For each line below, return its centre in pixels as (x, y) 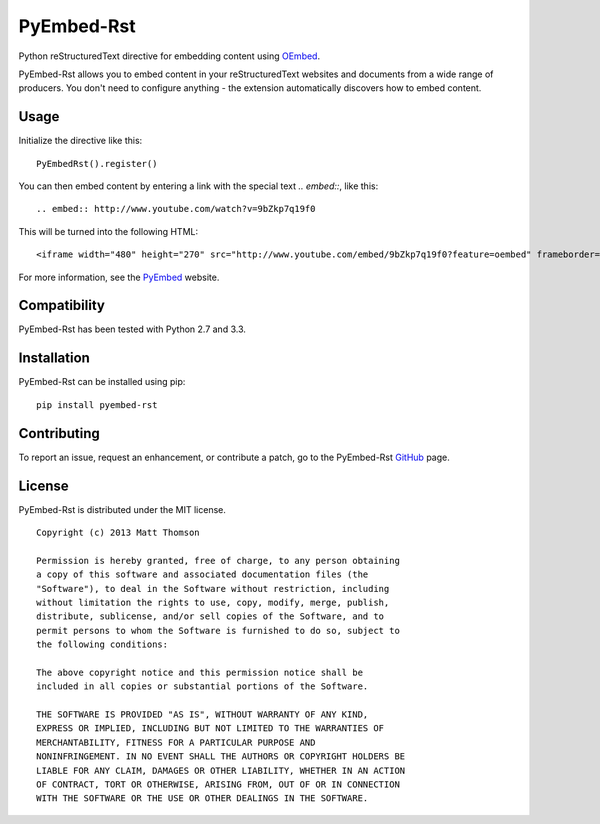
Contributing (59, 433)
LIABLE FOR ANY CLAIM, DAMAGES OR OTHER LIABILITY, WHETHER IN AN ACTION (221, 770)
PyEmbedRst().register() (97, 163)
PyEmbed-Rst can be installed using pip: (102, 382)
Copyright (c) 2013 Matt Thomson (118, 532)
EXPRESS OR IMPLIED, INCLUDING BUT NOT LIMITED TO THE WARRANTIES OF (210, 728)
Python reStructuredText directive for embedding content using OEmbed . (169, 56)
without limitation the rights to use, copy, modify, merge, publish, (213, 602)
